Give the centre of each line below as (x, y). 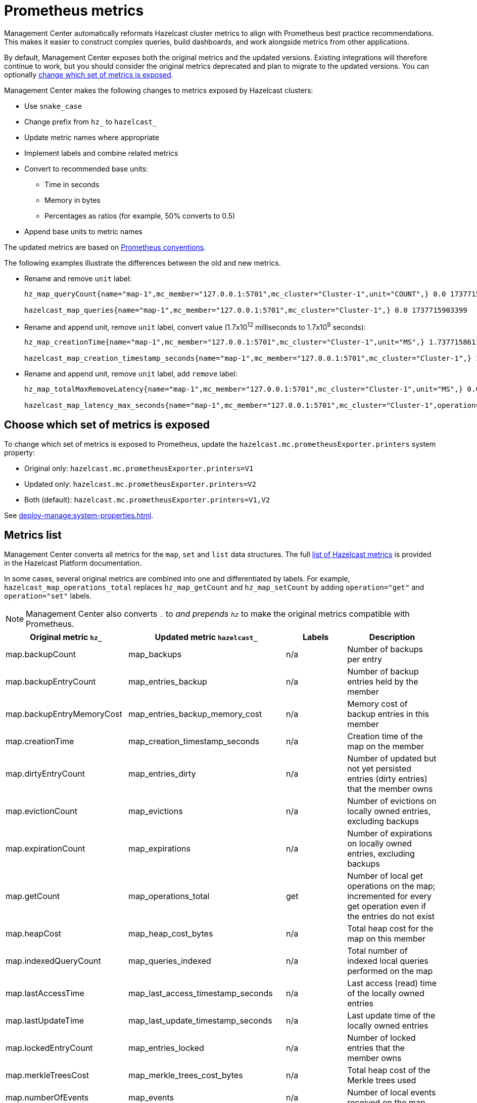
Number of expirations (390, 834)
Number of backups (385, 649)
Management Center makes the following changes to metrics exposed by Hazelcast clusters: (159, 90)
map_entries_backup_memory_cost (195, 714)
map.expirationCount (45, 849)
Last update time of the (391, 1016)
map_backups (155, 654)
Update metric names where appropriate (92, 137)
